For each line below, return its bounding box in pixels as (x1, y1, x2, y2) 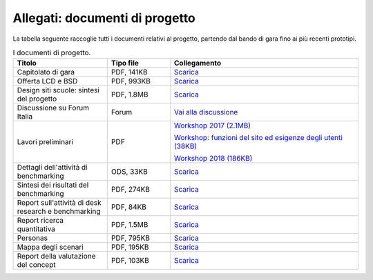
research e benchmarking (17, 207, 101, 217)
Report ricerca (17, 216, 64, 226)
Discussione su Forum (17, 103, 90, 113)
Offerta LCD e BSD (17, 77, 78, 86)
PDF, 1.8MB (111, 90, 149, 99)
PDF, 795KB (111, 233, 151, 243)
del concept (17, 260, 56, 270)
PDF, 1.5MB (111, 220, 149, 230)
